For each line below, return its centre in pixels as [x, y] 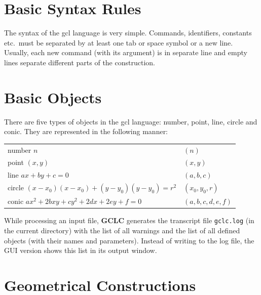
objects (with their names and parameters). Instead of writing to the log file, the [129, 240]
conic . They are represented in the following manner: [86, 131]
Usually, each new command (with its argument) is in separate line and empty [126, 52]
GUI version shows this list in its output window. [81, 250]
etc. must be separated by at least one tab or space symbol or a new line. [119, 42]
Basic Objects [53, 97]
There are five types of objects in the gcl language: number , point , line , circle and [131, 121]
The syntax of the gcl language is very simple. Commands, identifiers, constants [128, 33]
